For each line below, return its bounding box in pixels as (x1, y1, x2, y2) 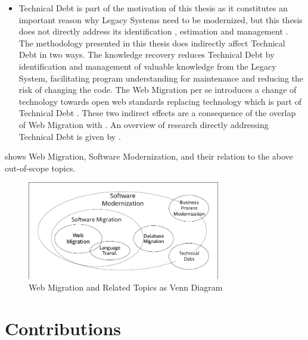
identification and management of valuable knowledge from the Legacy (18, 60, 276, 72)
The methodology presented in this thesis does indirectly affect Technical (18, 36, 285, 49)
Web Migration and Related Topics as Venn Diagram (29, 281, 223, 294)
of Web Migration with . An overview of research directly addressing (18, 118, 269, 130)
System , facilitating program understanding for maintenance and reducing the (18, 71, 304, 84)
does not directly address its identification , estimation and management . (18, 25, 288, 38)
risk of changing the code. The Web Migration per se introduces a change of (18, 83, 297, 96)
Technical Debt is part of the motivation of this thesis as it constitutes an (18, 2, 288, 14)
